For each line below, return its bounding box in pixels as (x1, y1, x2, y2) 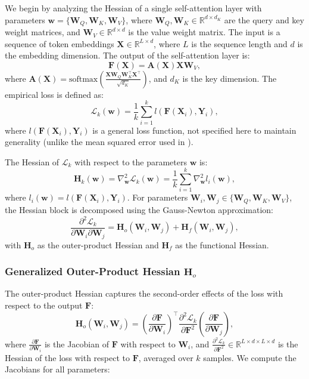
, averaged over (138, 351, 193, 363)
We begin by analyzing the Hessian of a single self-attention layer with (5, 2, 262, 14)
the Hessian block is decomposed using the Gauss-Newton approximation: (5, 203, 273, 215)
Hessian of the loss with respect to (5, 351, 130, 363)
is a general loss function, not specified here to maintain (92, 124, 296, 136)
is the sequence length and (191, 37, 288, 50)
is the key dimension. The (182, 72, 277, 84)
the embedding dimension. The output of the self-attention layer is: (5, 49, 250, 61)
